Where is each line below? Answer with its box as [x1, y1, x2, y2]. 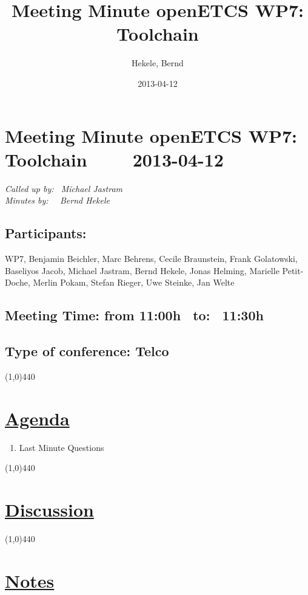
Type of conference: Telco [5, 341, 169, 360]
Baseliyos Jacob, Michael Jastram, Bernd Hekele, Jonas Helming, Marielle [5, 264, 280, 277]
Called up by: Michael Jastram [5, 182, 123, 194]
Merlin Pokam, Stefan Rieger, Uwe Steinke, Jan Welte [33, 276, 235, 289]
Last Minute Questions [19, 441, 104, 453]
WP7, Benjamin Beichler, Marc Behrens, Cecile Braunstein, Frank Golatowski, [5, 252, 298, 265]
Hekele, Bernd [132, 57, 184, 69]
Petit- [282, 264, 304, 277]
